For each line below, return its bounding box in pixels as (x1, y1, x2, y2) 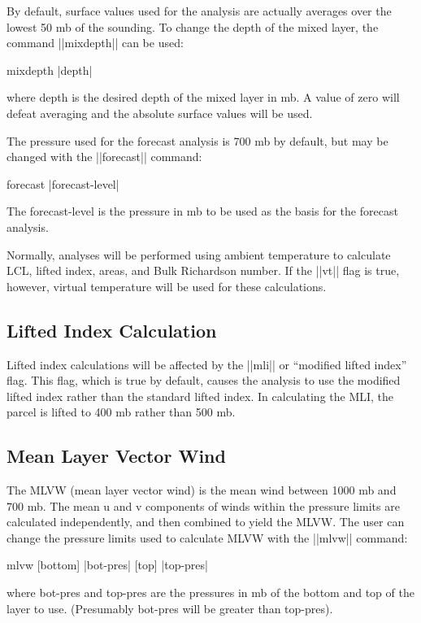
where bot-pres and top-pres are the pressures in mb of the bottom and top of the (7, 584, 414, 601)
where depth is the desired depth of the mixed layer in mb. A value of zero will (7, 89, 400, 106)
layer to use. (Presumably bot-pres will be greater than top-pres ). (7, 599, 333, 616)
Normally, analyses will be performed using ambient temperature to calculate (7, 246, 391, 263)
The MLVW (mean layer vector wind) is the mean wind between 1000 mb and (7, 481, 397, 499)
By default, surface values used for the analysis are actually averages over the (7, 2, 392, 19)
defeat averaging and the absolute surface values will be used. (7, 104, 313, 121)
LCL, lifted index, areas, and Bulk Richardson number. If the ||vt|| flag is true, (7, 262, 400, 279)
